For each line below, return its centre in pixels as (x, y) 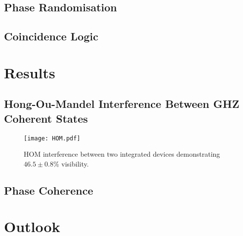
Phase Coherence (49, 190)
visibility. (75, 163)
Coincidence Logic (51, 36)
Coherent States (46, 118)
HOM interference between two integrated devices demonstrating (122, 154)
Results (30, 72)
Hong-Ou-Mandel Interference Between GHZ (122, 104)
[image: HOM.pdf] (52, 138)
